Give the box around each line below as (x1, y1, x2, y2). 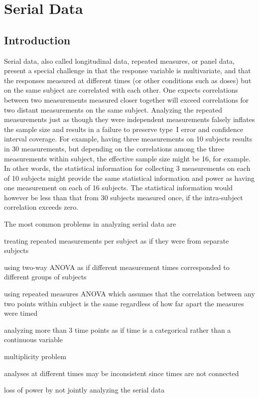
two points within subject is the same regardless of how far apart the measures (4, 298, 244, 308)
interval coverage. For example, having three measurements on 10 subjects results (4, 133, 253, 144)
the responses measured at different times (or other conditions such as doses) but (4, 75, 252, 85)
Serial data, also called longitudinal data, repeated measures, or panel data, (4, 55, 235, 66)
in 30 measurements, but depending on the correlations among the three (4, 143, 225, 153)
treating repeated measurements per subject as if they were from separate (4, 235, 229, 246)
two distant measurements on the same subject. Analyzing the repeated (4, 104, 222, 115)
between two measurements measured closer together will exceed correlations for (4, 94, 249, 105)
